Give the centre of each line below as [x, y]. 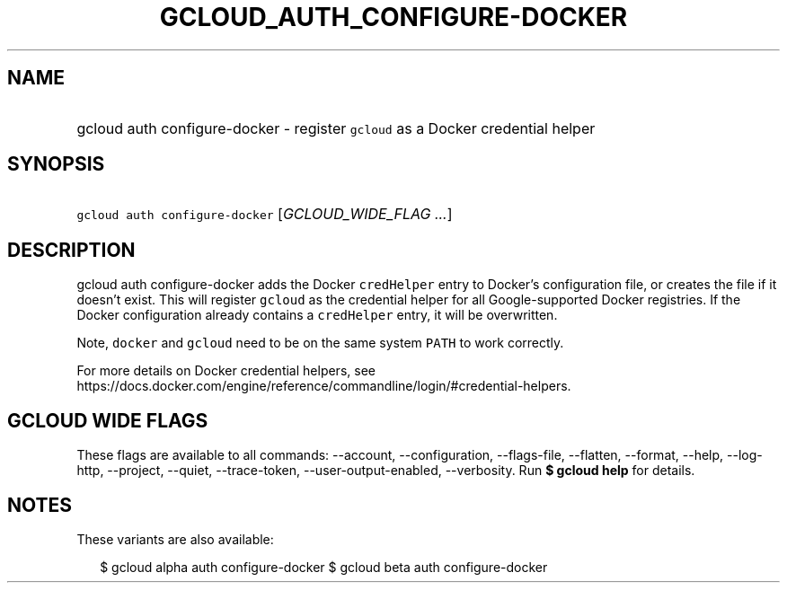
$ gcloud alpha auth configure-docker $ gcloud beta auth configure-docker [324, 567]
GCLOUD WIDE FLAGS [108, 420]
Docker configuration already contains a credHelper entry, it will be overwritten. [317, 315]
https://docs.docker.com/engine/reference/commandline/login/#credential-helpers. [324, 386]
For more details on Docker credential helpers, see [226, 371]
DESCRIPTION [71, 250]
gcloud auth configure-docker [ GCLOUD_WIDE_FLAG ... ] [265, 214]
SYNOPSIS [56, 164]
